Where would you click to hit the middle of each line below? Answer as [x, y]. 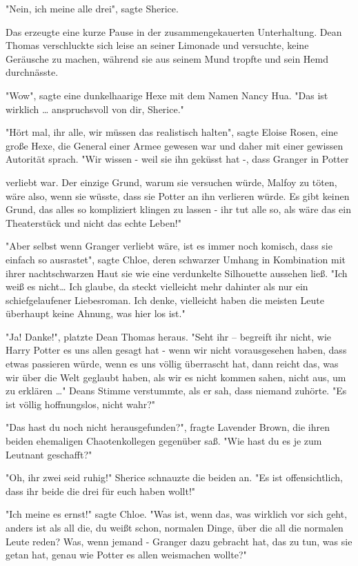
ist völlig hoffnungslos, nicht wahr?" [81, 404]
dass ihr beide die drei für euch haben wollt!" [101, 491]
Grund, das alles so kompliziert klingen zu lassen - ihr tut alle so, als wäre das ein [178, 209]
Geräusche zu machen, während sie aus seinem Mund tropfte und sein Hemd [167, 58]
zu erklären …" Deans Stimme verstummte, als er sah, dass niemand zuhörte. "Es [176, 391]
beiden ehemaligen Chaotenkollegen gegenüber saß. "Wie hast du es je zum [164, 441]
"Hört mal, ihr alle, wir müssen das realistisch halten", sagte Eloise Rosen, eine [172, 132]
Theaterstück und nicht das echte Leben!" [93, 222]
